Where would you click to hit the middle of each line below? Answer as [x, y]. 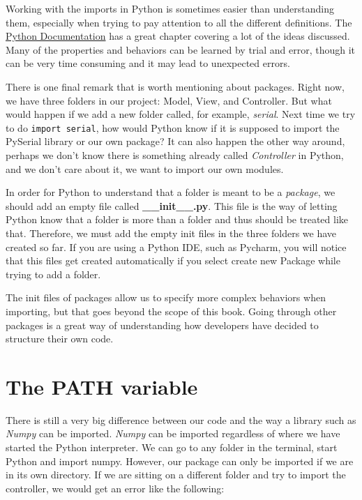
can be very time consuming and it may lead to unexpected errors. [148, 63]
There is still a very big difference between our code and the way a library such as [181, 419]
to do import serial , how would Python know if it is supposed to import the [173, 127]
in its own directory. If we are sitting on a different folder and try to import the [176, 475]
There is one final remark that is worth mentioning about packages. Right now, [175, 86]
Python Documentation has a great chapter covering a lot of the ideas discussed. [178, 36]
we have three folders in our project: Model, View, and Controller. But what [169, 100]
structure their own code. [60, 339]
